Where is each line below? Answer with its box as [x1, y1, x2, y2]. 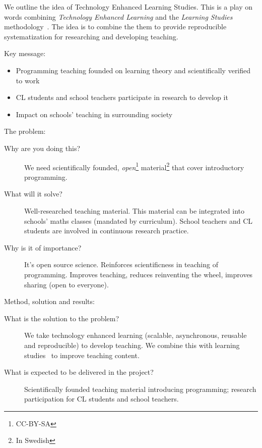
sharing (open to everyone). [24, 279, 109, 289]
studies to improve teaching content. [24, 350, 140, 360]
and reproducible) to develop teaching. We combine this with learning [24, 339, 240, 350]
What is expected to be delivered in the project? [4, 367, 154, 377]
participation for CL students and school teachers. [24, 393, 179, 404]
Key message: [4, 48, 46, 59]
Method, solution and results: [4, 296, 95, 307]
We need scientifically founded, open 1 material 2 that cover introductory [24, 160, 244, 172]
